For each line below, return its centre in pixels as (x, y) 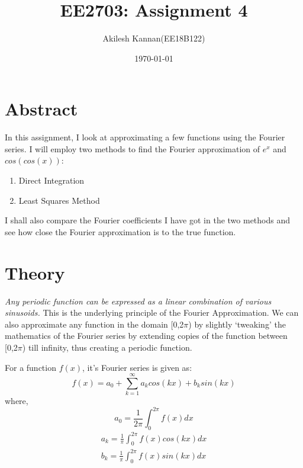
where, (17, 401)
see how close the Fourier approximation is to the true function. (120, 231)
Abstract (41, 109)
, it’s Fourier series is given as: (137, 367)
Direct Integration (51, 180)
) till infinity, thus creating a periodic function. (107, 347)
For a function (30, 367)
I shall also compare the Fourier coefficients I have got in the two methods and (148, 220)
